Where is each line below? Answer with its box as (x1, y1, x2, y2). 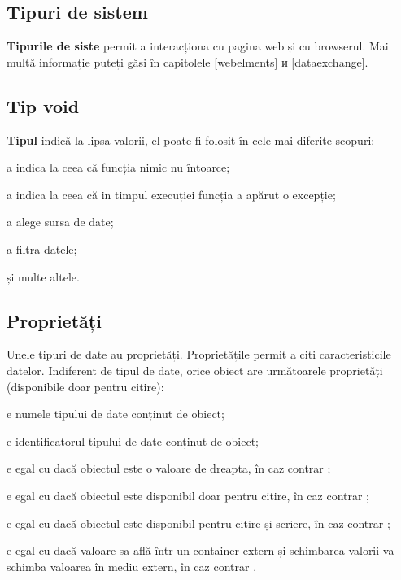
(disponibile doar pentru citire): (7, 377, 164, 395)
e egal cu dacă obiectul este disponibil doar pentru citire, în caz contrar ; (7, 486, 370, 504)
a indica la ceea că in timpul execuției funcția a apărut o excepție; (7, 185, 336, 203)
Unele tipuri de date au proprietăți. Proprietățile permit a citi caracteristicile (7, 346, 391, 363)
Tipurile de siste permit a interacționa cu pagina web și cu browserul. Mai (7, 37, 389, 55)
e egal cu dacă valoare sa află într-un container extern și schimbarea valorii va (7, 542, 394, 559)
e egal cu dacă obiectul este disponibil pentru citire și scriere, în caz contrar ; (7, 514, 390, 531)
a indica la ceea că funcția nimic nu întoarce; (7, 159, 230, 176)
